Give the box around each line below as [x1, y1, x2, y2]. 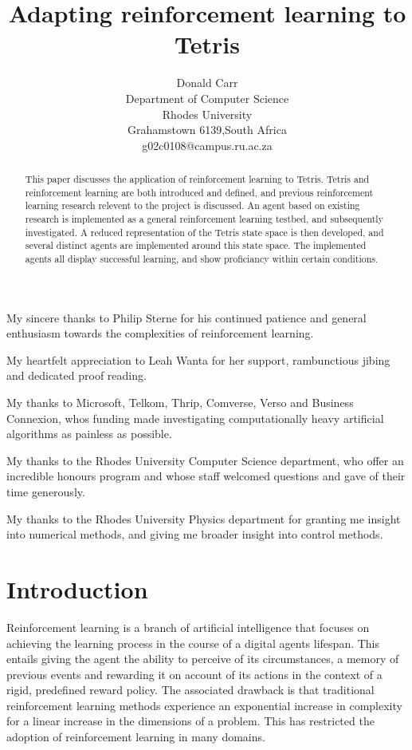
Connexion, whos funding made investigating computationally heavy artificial [6, 409, 384, 426]
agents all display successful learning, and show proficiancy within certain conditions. [25, 252, 379, 266]
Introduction [6, 572, 148, 605]
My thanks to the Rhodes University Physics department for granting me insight [6, 510, 401, 527]
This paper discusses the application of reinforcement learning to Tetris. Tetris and [25, 172, 370, 186]
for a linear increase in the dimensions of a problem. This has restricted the [6, 712, 375, 729]
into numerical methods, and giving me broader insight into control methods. [6, 526, 383, 543]
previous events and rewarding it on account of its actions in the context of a [6, 665, 383, 682]
